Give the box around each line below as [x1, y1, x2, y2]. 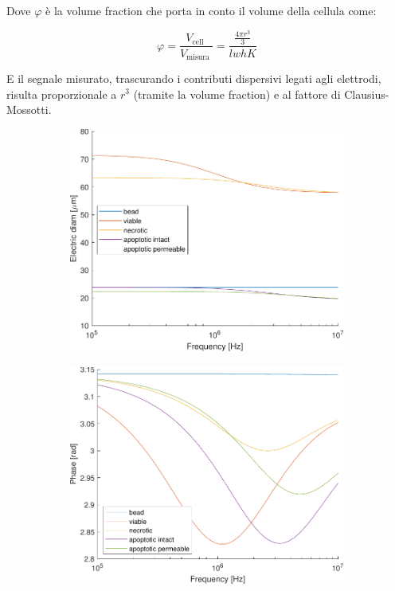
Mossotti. [6, 101, 52, 118]
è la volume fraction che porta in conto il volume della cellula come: [45, 2, 377, 18]
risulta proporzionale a [6, 85, 117, 102]
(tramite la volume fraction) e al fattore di [133, 85, 341, 102]
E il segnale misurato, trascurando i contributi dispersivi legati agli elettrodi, [6, 69, 381, 86]
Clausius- [344, 85, 389, 102]
